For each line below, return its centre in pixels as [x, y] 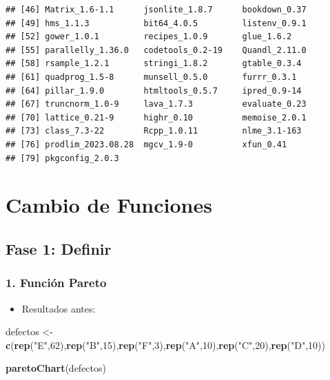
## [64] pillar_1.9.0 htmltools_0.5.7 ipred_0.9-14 [154, 91]
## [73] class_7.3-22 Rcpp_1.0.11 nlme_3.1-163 [154, 131]
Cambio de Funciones [109, 205]
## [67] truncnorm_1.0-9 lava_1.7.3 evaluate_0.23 [156, 104]
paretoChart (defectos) [56, 368]
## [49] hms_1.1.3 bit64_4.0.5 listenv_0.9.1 [156, 23]
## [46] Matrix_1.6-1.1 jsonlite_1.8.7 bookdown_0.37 [156, 10]
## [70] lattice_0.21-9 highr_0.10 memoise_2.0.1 [156, 117]
